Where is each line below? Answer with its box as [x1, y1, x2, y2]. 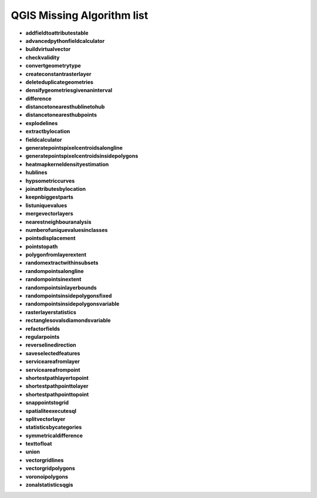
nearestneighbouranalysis [25, 218, 92, 226]
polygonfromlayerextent [25, 251, 87, 258]
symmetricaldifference [25, 432, 83, 439]
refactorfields [25, 325, 60, 332]
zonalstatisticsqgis [25, 482, 73, 489]
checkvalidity [25, 53, 60, 61]
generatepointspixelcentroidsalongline [25, 144, 123, 152]
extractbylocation [25, 128, 70, 135]
